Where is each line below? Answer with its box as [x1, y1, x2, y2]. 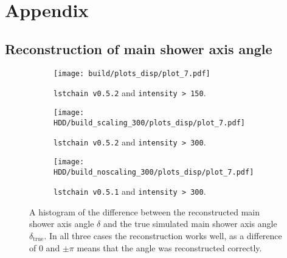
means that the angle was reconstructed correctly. [77, 241, 262, 254]
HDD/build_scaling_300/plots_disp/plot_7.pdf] [54, 118, 245, 127]
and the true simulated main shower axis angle [103, 217, 277, 230]
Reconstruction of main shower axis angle [5, 39, 272, 58]
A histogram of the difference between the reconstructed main [29, 205, 260, 218]
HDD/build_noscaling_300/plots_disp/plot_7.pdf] [54, 167, 254, 176]
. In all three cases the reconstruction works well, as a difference [44, 229, 282, 242]
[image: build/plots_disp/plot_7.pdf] [54, 69, 210, 78]
